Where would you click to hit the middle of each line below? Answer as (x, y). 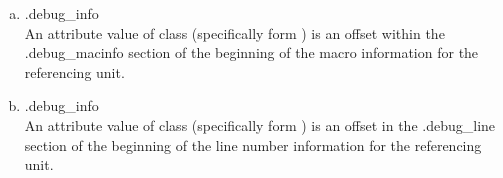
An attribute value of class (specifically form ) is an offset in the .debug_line (260, 124)
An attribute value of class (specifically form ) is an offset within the (234, 32)
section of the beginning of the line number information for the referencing (253, 144)
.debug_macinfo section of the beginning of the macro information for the (251, 52)
